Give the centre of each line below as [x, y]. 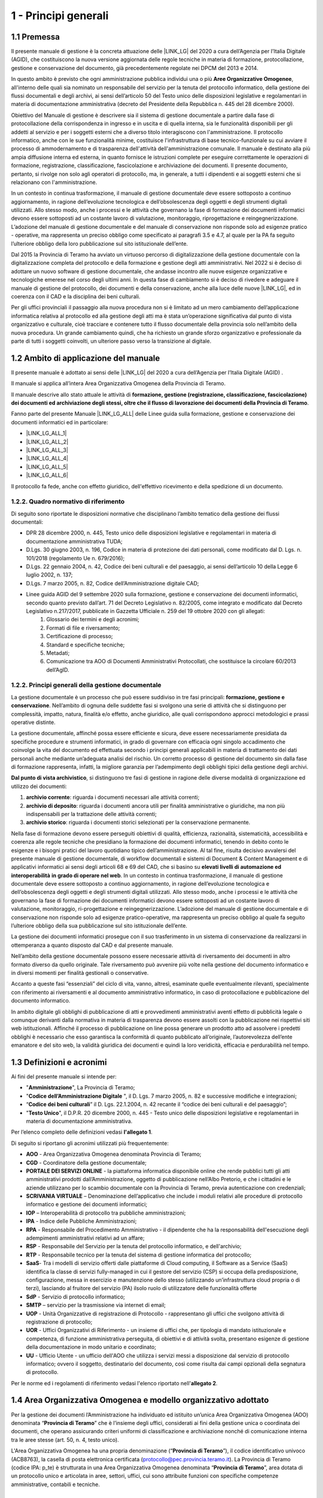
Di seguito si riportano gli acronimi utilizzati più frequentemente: [90, 1143]
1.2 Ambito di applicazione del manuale [86, 358]
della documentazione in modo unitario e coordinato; [91, 1347]
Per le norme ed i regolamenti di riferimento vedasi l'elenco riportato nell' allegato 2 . [114, 1383]
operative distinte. [33, 723]
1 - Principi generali [60, 16]
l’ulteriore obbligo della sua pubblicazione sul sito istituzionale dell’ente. [99, 926]
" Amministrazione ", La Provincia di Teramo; [80, 1088]
